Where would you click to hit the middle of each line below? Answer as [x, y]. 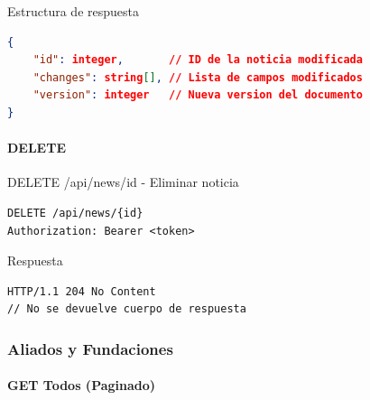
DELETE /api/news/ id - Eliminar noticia [123, 182]
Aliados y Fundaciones [90, 348]
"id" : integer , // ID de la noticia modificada [198, 60]
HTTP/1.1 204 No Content [82, 291]
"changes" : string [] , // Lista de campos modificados [198, 77]
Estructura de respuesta [73, 11]
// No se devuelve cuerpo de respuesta [127, 309]
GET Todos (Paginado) [82, 385]
